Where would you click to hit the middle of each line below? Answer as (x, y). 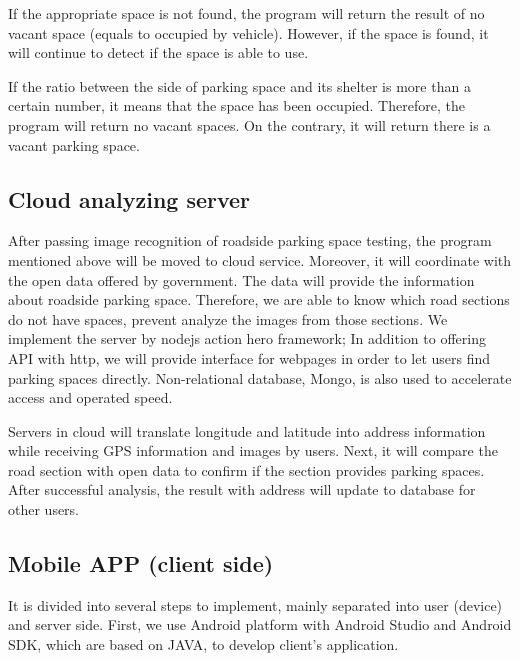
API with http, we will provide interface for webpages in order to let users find (249, 357)
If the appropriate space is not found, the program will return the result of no (246, 13)
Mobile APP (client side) (141, 563)
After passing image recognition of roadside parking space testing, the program (250, 240)
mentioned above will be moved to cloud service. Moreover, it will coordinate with (260, 259)
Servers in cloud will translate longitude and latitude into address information (247, 430)
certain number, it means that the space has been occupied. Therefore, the (236, 105)
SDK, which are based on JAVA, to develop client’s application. (203, 644)
